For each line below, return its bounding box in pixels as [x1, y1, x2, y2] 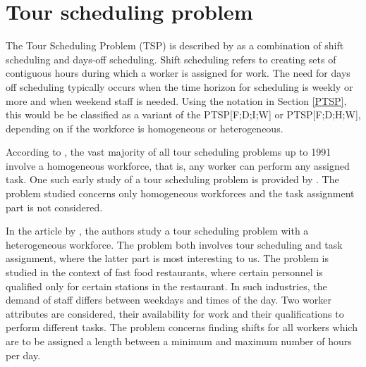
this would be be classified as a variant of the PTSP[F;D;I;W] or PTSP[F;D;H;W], [6, 107, 361, 122]
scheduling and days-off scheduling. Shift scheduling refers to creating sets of [6, 51, 336, 66]
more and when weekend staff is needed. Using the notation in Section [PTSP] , [6, 93, 347, 108]
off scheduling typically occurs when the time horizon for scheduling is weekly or [6, 79, 353, 94]
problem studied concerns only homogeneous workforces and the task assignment [6, 186, 355, 201]
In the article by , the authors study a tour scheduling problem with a [6, 223, 309, 238]
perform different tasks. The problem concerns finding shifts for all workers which [6, 320, 358, 335]
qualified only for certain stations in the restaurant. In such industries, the [6, 278, 327, 293]
